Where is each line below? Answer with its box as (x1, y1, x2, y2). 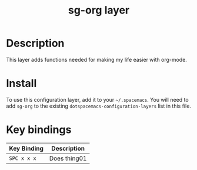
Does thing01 (49, 154, 87, 162)
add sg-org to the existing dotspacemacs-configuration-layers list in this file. (6, 102, 191, 109)
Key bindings (6, 123, 72, 136)
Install (6, 77, 37, 90)
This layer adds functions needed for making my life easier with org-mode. (6, 56, 187, 63)
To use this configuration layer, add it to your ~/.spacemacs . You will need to (6, 96, 189, 103)
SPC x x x (9, 155, 36, 162)
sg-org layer (68, 4, 130, 17)
